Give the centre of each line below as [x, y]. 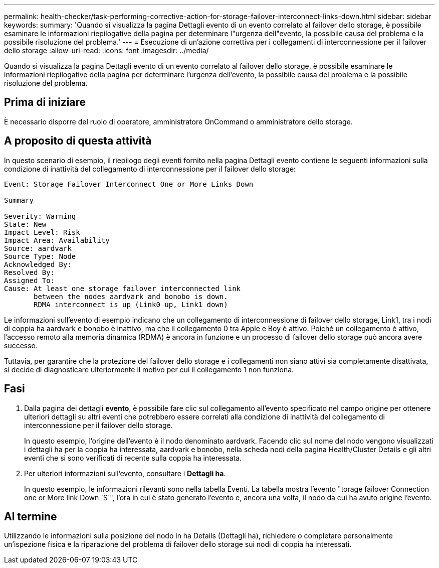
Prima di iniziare [45, 102]
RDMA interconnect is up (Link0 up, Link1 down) [131, 304]
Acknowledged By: [38, 264]
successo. [21, 345]
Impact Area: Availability [57, 240]
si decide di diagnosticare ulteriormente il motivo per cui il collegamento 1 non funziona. [149, 369]
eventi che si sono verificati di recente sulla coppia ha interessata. [133, 458]
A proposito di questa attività [78, 141]
